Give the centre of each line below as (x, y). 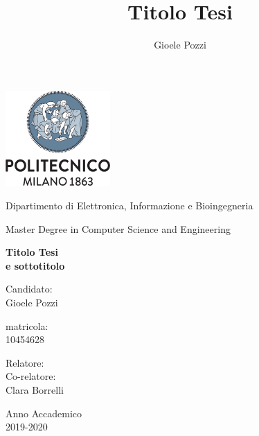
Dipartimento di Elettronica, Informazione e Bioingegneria (129, 206)
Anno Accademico (44, 413)
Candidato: (29, 289)
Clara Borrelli (35, 389)
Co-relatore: (31, 376)
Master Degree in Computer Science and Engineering (118, 228)
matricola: (27, 325)
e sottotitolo (35, 265)
